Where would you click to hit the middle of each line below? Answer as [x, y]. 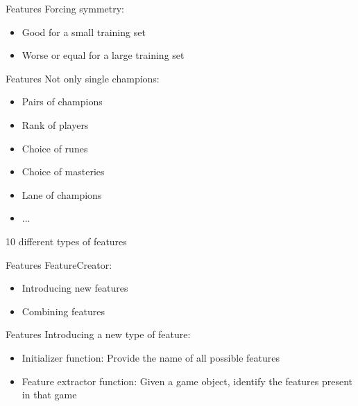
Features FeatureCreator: [59, 264]
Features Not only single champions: [83, 78]
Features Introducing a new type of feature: [98, 334]
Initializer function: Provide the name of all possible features [151, 357]
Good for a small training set [84, 32]
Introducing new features [75, 288]
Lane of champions [62, 194]
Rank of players [55, 124]
